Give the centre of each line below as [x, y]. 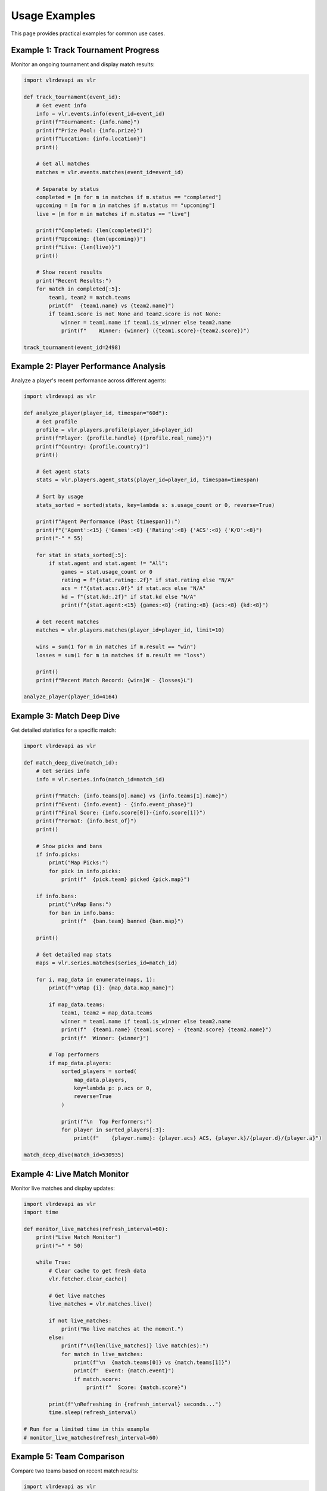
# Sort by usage [60, 497]
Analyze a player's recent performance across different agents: [89, 381]
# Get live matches [77, 1295]
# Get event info [61, 105]
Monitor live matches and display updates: [63, 1188]
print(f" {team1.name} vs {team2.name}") [112, 305]
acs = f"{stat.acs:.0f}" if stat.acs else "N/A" [133, 588]
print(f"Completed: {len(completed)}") [94, 231]
